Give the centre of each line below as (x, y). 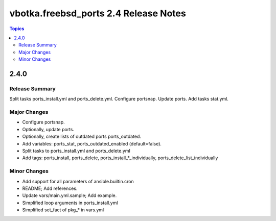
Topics (17, 29)
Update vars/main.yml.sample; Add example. (70, 195)
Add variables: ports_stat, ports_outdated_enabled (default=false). (92, 143)
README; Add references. (50, 188)
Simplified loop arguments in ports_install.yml (70, 203)
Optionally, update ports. (48, 129)
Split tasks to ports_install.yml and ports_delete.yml (76, 151)
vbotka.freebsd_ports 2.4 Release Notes (98, 13)
